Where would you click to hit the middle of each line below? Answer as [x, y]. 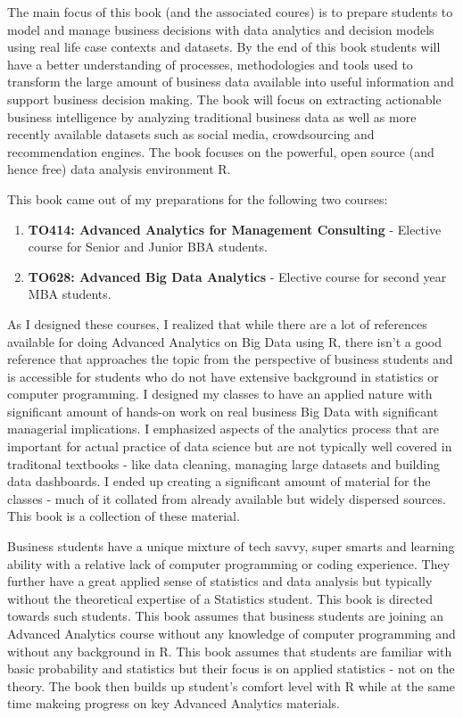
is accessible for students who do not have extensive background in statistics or [223, 376]
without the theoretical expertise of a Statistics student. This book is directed [220, 598]
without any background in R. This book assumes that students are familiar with [230, 651]
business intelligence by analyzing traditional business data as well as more [212, 116]
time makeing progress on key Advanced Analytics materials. [174, 703]
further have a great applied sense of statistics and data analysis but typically [220, 581]
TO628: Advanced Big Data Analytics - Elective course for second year [237, 276]
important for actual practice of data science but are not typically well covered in [230, 446]
